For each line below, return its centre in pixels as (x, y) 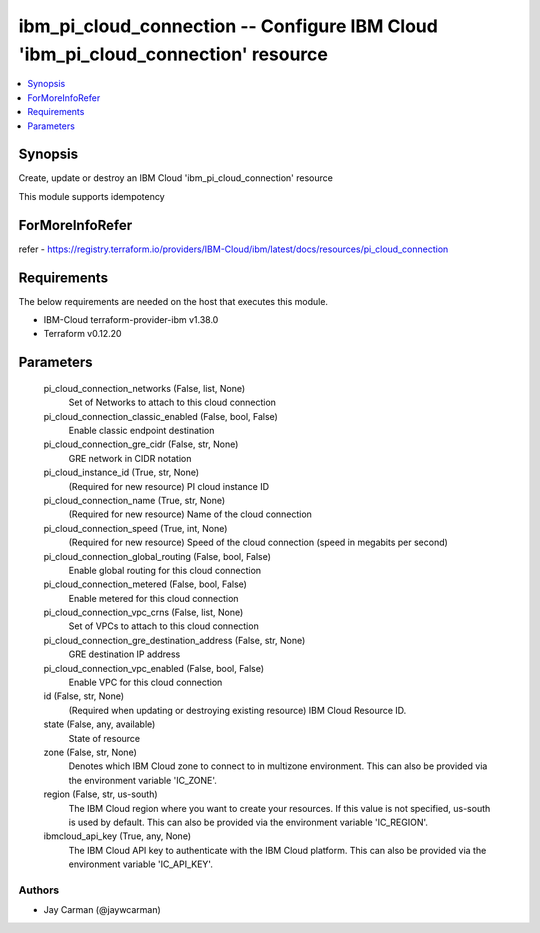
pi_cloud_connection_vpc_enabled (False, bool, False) (154, 668)
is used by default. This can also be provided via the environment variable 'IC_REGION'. (248, 822)
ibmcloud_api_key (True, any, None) (117, 836)
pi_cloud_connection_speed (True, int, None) (135, 528)
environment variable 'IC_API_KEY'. (141, 864)
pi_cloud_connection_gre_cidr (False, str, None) (141, 444)
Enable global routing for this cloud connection (165, 570)
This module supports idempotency (91, 196)
